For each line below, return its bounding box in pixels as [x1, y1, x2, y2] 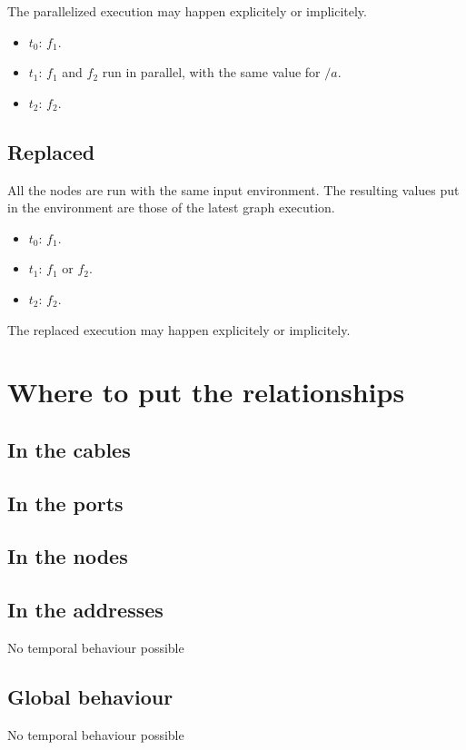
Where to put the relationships [7, 373, 405, 410]
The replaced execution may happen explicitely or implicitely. [7, 320, 351, 339]
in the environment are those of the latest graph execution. [7, 198, 335, 217]
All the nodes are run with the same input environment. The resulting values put [7, 180, 460, 199]
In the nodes [7, 542, 128, 570]
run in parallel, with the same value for [102, 63, 321, 82]
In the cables [7, 435, 131, 463]
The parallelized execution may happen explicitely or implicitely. [7, 2, 367, 20]
